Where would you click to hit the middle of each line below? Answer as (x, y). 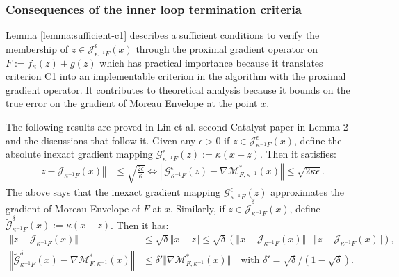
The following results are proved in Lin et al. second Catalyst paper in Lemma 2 (177, 126)
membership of (37, 48)
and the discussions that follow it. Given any (101, 140)
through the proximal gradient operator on (227, 48)
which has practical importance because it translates (211, 62)
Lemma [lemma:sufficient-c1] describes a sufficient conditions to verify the (163, 35)
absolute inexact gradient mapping (79, 154)
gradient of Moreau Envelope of (73, 208)
